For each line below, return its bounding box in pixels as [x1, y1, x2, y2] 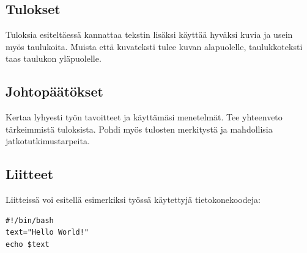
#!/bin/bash [6, 216, 54, 225]
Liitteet [6, 164, 54, 183]
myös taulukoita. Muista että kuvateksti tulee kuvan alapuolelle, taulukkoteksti [6, 40, 303, 53]
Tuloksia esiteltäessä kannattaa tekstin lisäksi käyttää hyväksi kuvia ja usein [6, 28, 293, 41]
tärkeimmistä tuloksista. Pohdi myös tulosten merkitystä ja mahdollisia [6, 122, 273, 135]
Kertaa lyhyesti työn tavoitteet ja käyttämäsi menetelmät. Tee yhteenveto [6, 111, 283, 123]
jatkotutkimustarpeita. [6, 134, 90, 147]
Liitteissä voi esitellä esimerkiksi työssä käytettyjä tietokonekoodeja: [6, 193, 261, 206]
